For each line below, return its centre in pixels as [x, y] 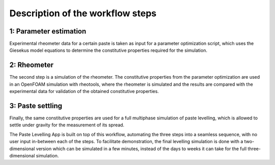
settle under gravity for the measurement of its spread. [67, 125]
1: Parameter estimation [48, 31]
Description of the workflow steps [83, 13]
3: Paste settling [36, 106]
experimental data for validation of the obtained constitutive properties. [84, 91]
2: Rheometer [31, 65]
